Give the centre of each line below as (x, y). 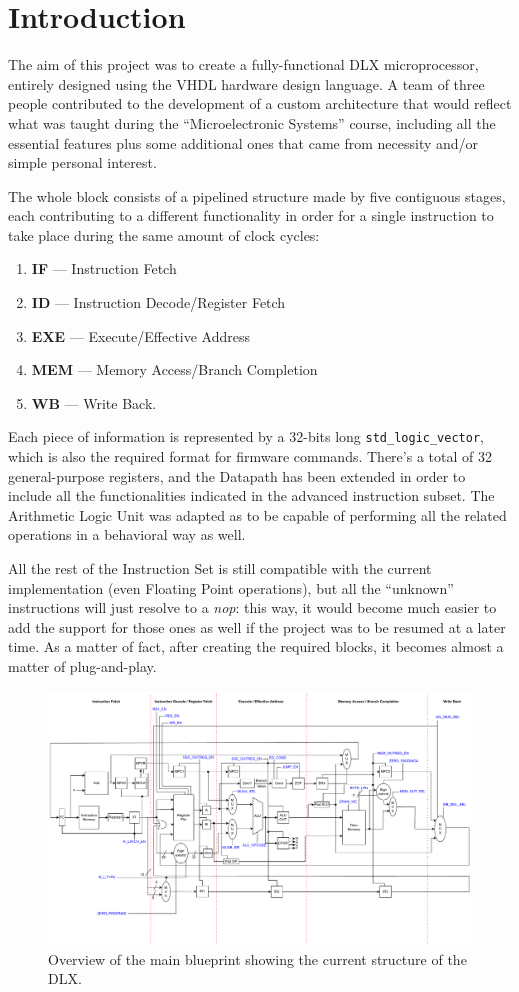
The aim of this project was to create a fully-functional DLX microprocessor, (243, 64)
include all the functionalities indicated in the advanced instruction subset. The (251, 495)
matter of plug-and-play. (82, 666)
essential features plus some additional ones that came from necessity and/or (243, 142)
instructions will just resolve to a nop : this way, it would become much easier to (252, 607)
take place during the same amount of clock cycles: (164, 234)
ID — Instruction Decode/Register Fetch (158, 302)
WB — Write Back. (94, 402)
